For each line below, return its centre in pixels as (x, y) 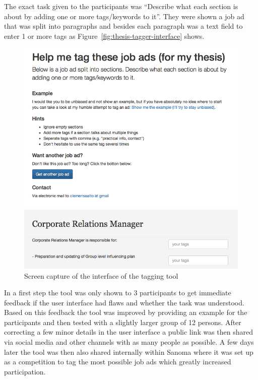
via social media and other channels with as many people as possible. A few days (129, 342)
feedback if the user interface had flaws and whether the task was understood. (124, 302)
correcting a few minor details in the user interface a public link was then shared (129, 332)
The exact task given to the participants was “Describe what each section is (121, 6)
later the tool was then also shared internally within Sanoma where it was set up (129, 352)
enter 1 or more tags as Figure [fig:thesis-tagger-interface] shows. (104, 36)
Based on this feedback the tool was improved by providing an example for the (126, 312)
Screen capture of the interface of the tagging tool (101, 275)
